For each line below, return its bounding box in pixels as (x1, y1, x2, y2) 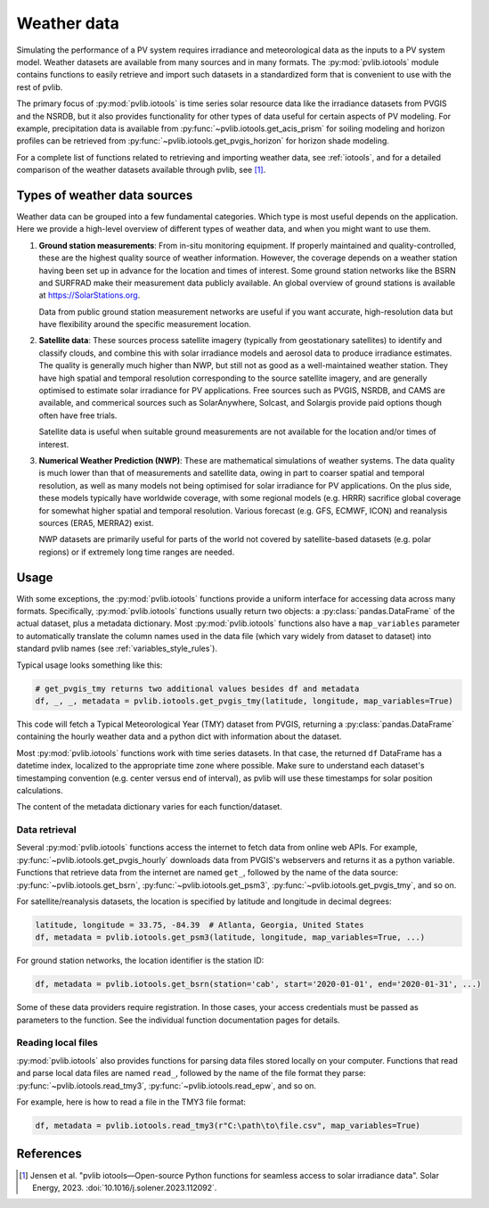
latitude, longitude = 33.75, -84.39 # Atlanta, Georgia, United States (35, 919, 364, 930)
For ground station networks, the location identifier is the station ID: (16, 955, 265, 966)
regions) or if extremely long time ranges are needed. (38, 546, 235, 557)
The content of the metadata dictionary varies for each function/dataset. (16, 801, 282, 812)
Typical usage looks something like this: (16, 660, 163, 670)
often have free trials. (38, 410, 118, 421)
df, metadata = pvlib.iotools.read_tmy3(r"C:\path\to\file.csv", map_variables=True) (35, 1121, 420, 1131)
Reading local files (16, 1037, 98, 1049)
